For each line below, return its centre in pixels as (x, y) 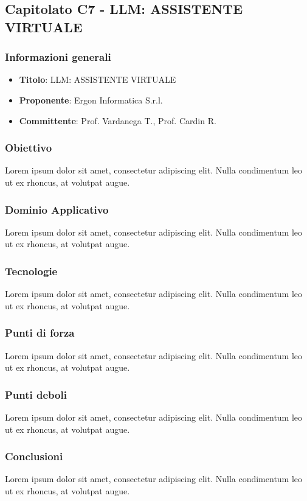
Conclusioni (34, 456)
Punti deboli (36, 394)
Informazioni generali (58, 57)
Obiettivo (29, 148)
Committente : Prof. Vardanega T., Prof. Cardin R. (118, 120)
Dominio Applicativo (57, 209)
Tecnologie (31, 271)
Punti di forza (40, 333)
